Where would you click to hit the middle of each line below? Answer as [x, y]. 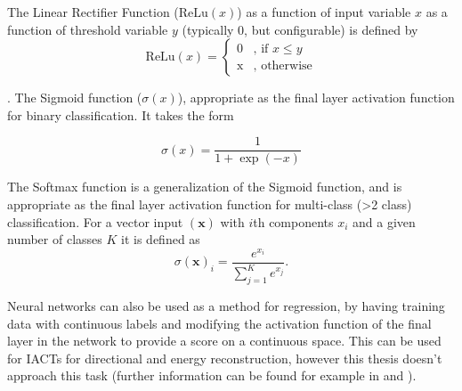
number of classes [55, 239]
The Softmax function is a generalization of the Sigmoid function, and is [205, 187]
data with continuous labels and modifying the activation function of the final [219, 323]
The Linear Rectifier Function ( [93, 12]
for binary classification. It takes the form [121, 114]
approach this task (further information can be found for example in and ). [212, 375]
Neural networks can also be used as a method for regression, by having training [226, 306]
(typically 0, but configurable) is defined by [300, 29]
